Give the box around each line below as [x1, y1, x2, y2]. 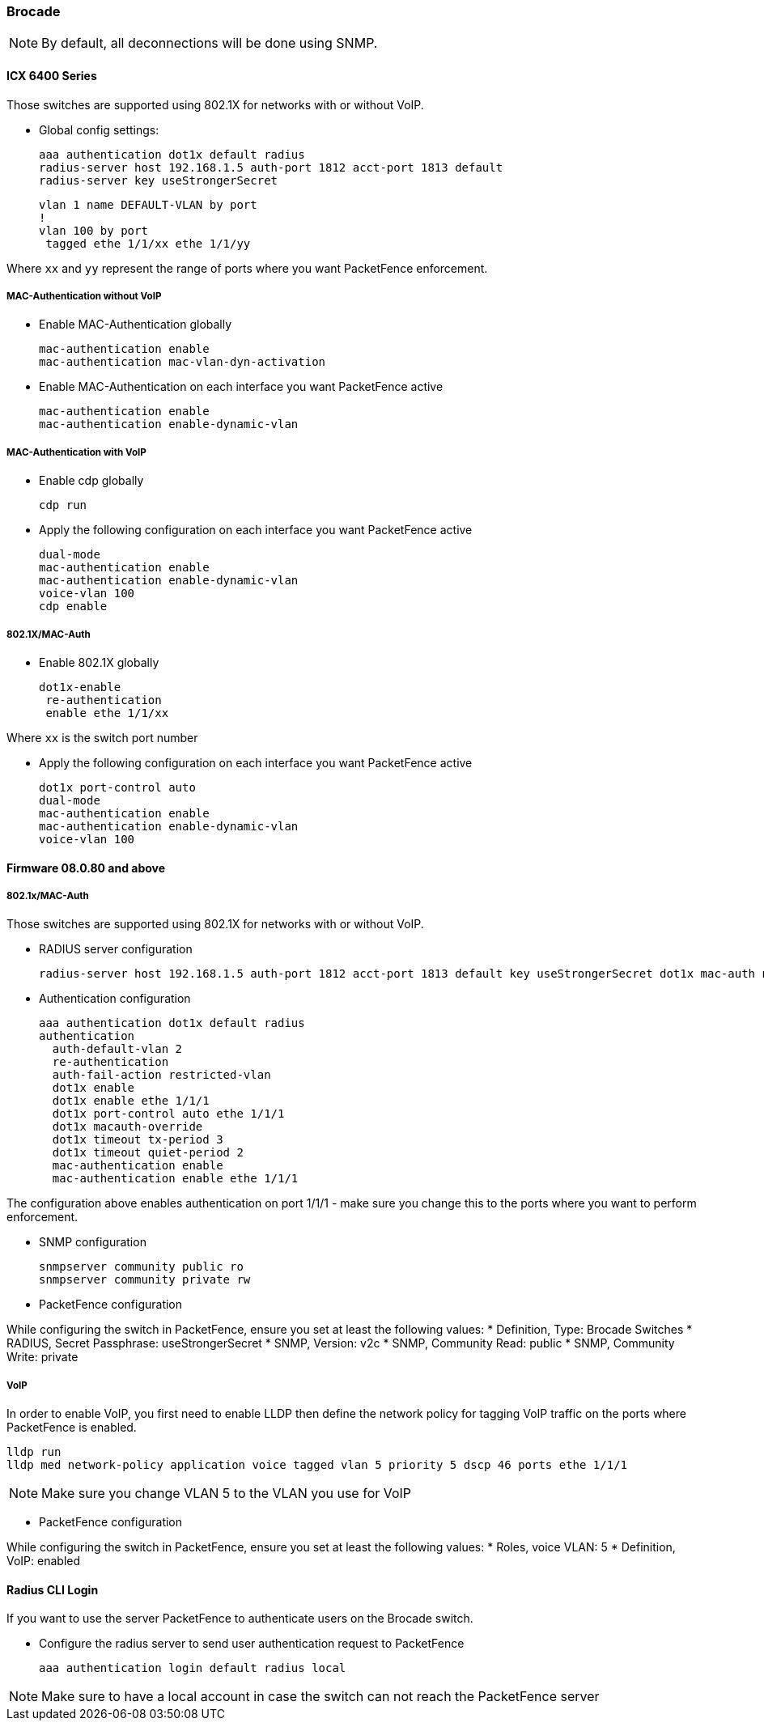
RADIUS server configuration [39, 942, 193, 957]
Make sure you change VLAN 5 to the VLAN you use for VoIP [41, 1485, 412, 1502]
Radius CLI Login [6, 1582, 99, 1597]
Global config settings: [39, 122, 159, 137]
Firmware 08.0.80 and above [6, 860, 166, 875]
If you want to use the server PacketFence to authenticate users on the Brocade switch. [6, 1611, 473, 1626]
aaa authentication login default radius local [39, 1661, 346, 1675]
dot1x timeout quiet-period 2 [52, 1146, 244, 1160]
